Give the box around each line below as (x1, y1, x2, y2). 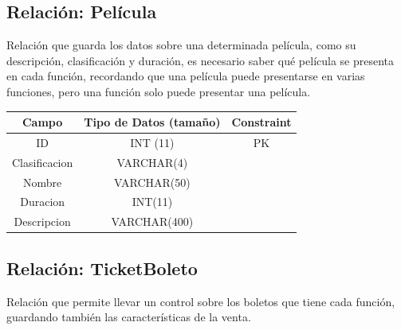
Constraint (231, 114, 292, 130)
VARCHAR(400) (111, 213, 194, 230)
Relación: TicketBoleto (6, 255, 198, 280)
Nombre (23, 173, 62, 190)
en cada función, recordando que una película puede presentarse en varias (6, 68, 365, 84)
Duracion (20, 193, 65, 210)
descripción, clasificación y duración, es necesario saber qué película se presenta (6, 52, 395, 68)
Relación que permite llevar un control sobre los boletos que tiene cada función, (6, 293, 395, 309)
